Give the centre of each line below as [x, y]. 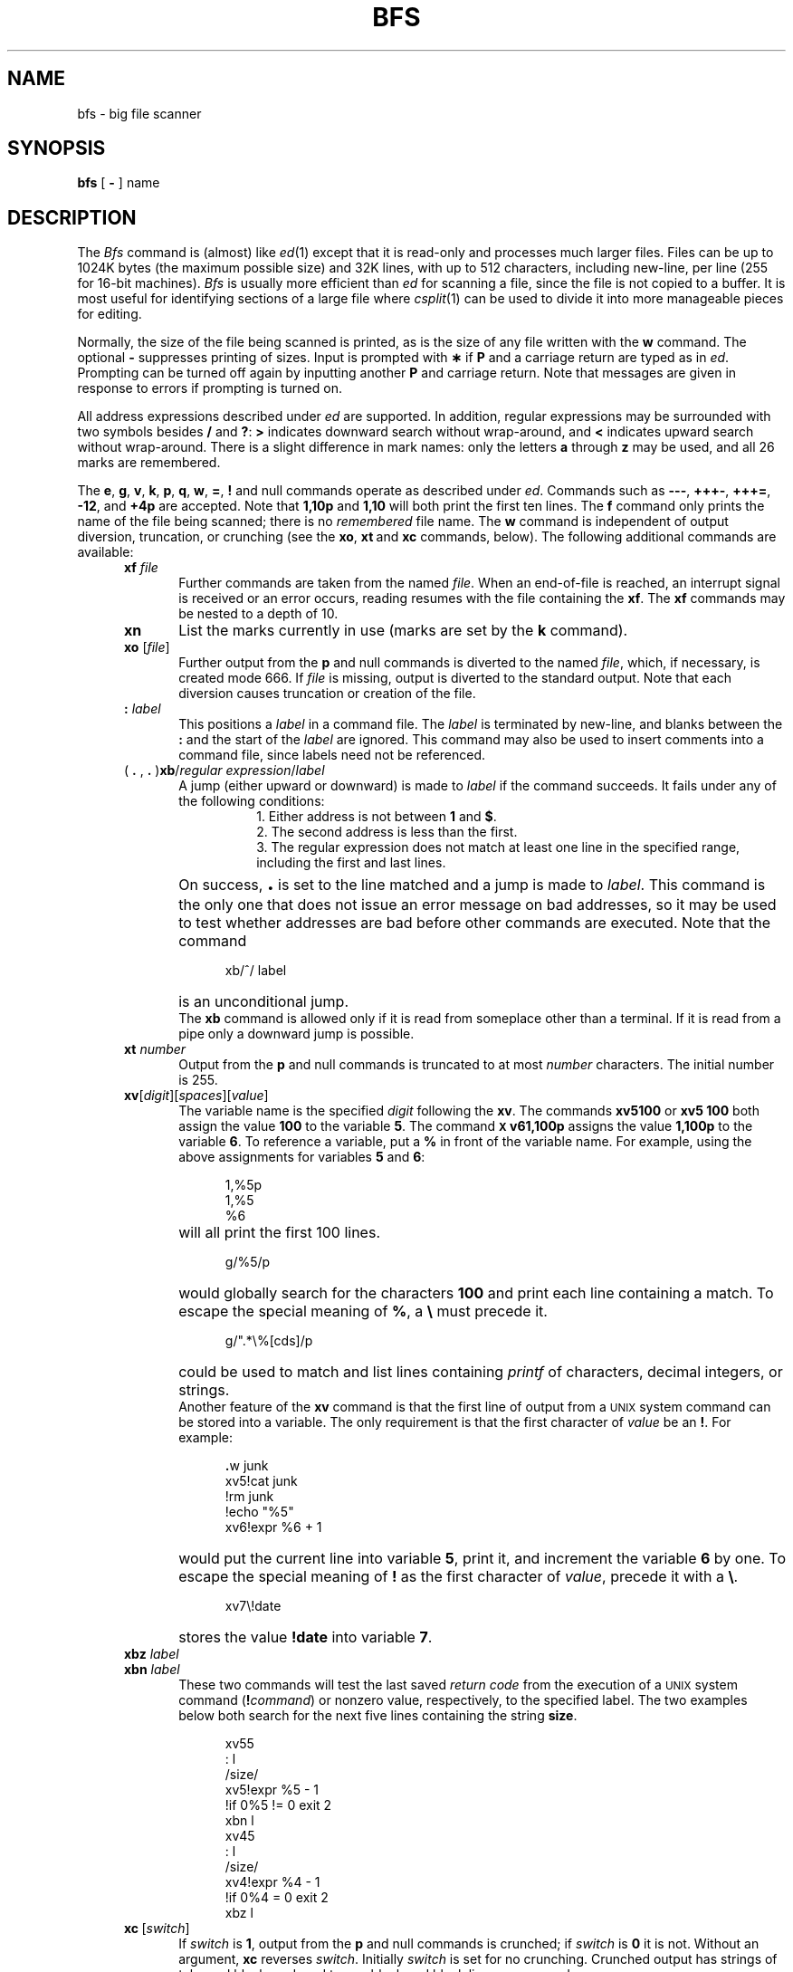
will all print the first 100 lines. [279, 1233]
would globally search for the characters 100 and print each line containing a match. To [476, 1293]
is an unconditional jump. [263, 1002]
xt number [155, 1049]
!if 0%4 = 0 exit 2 [277, 1898]
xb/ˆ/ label [256, 971]
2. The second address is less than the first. [387, 832]
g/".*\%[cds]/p [269, 1341]
